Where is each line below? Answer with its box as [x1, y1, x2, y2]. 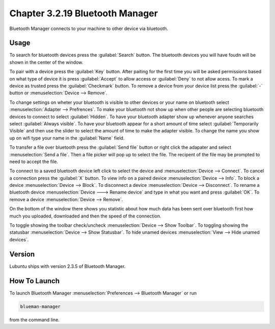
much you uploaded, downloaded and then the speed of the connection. [9, 213, 161, 219]
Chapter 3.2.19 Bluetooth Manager [9, 8, 158, 19]
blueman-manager [20, 304, 61, 309]
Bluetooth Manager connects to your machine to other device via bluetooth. [9, 25, 168, 32]
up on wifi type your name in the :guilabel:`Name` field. [9, 135, 125, 141]
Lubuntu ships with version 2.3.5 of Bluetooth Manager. [9, 263, 126, 269]
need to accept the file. [9, 158, 59, 164]
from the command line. [9, 316, 60, 323]
